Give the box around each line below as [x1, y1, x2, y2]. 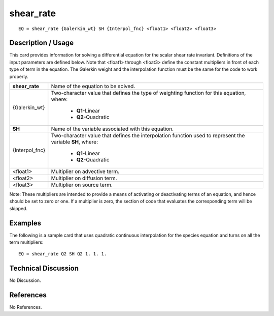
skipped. [9, 205, 28, 211]
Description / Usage [9, 39, 74, 47]
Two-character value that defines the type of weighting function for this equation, [51, 90, 246, 97]
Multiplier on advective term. [51, 168, 120, 175]
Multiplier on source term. [51, 181, 113, 188]
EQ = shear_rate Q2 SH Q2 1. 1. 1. [18, 251, 107, 257]
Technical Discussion [9, 264, 79, 273]
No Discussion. [9, 277, 41, 283]
